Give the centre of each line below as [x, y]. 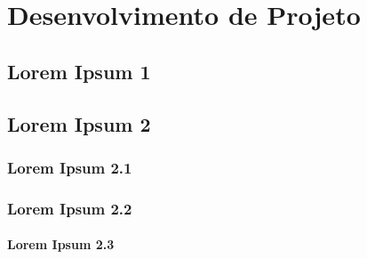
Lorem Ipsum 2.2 [70, 208]
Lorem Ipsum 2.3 [61, 244]
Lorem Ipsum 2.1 [70, 167]
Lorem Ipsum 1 [79, 71]
